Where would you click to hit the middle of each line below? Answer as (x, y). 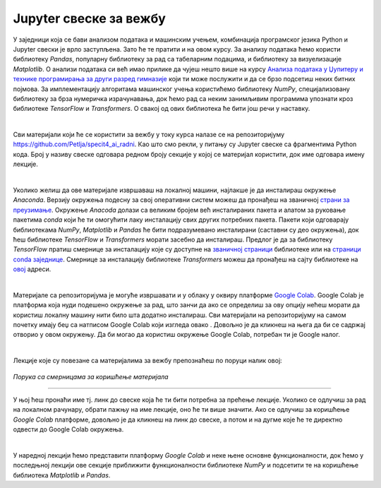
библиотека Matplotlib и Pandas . (62, 475)
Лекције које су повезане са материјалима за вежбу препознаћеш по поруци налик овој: (147, 361)
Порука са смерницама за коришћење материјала (91, 376)
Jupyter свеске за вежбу (89, 18)
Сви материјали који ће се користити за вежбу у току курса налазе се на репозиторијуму (149, 135)
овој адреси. (32, 269)
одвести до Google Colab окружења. (68, 429)
